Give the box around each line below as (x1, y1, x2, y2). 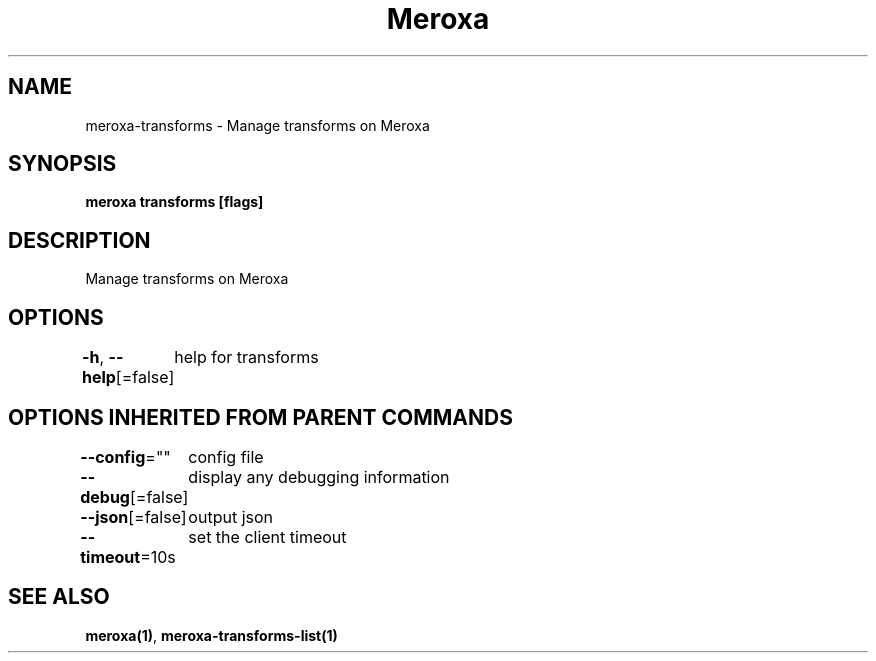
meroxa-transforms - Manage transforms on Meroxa (85, 116, 430, 134)
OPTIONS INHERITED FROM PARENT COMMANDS (8, 404, 513, 430)
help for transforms (174, 347, 319, 368)
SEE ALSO (8, 584, 110, 610)
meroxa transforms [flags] (85, 193, 264, 211)
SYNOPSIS (8, 151, 117, 177)
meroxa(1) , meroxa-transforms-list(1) (85, 626, 338, 644)
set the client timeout (188, 526, 347, 547)
